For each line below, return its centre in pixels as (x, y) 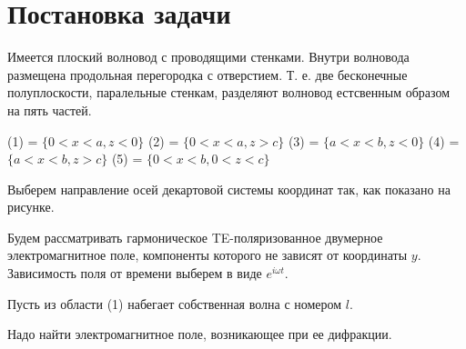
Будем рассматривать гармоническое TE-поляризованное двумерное (195, 237)
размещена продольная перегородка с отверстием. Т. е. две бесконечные (208, 74)
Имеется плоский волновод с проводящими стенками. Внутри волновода (208, 57)
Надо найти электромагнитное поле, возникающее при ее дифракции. (200, 334)
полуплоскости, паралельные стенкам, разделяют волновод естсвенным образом (229, 92)
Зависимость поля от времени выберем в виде (135, 273)
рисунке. (31, 207)
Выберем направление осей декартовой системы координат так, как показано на (229, 189)
